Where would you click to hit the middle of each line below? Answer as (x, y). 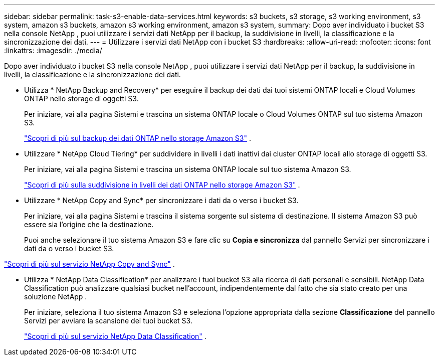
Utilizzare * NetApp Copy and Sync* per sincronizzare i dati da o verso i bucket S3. (161, 200)
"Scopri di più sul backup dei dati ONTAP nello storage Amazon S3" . (138, 138)
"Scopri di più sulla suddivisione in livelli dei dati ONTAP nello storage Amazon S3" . (162, 185)
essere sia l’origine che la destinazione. (89, 224)
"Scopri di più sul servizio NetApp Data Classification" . (115, 336)
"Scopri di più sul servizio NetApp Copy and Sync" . (89, 264)
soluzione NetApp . (56, 297)
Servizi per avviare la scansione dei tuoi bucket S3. (108, 321)
